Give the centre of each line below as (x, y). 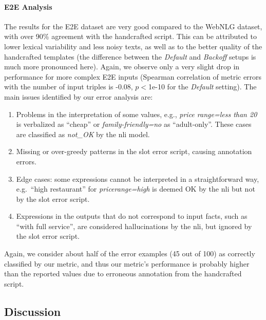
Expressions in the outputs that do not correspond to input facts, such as (132, 216)
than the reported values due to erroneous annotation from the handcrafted (123, 274)
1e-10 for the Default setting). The (203, 87)
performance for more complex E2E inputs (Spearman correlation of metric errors (133, 76)
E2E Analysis (28, 6)
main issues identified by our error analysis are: (79, 96)
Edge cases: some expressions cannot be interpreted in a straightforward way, (138, 178)
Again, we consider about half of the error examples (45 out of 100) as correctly (130, 253)
